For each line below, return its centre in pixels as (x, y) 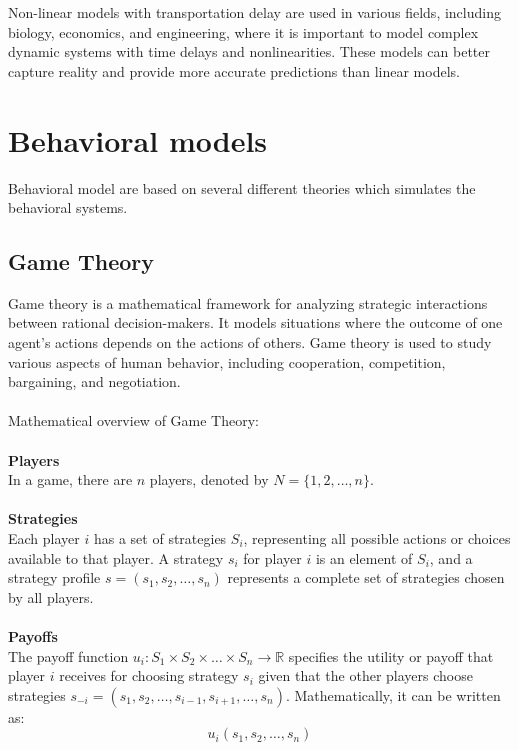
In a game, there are (70, 479)
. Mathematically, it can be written (393, 694)
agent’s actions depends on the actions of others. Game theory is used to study (250, 342)
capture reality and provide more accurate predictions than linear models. (234, 70)
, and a (451, 557)
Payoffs (33, 635)
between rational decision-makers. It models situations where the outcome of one (255, 322)
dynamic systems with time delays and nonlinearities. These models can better (249, 51)
